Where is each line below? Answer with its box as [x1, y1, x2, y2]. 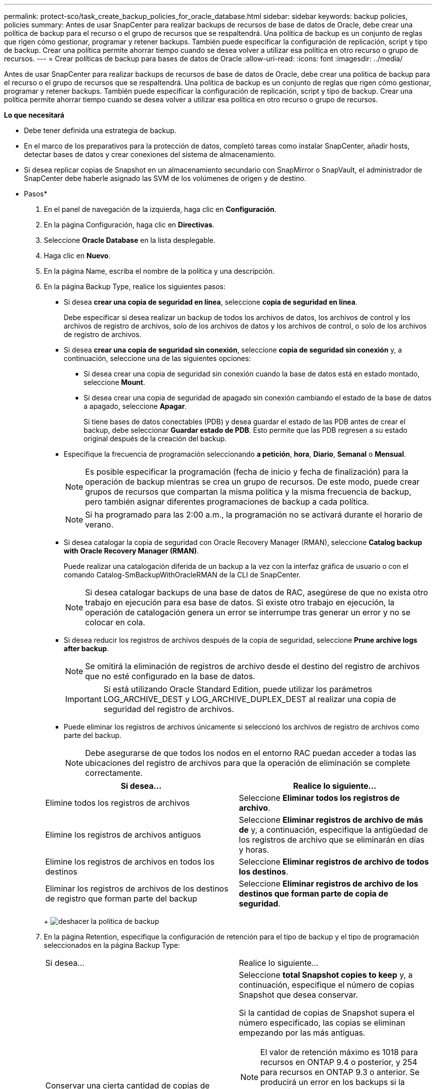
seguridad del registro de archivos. [103, 704, 234, 714]
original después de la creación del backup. [84, 434, 227, 443]
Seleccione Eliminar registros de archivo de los [239, 879, 419, 889]
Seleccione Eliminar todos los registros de [239, 793, 400, 803]
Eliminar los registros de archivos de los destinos [45, 884, 228, 894]
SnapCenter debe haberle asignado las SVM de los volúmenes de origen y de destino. [24, 174, 307, 182]
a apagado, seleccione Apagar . [84, 402, 187, 410]
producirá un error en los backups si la [260, 1077, 405, 1087]
